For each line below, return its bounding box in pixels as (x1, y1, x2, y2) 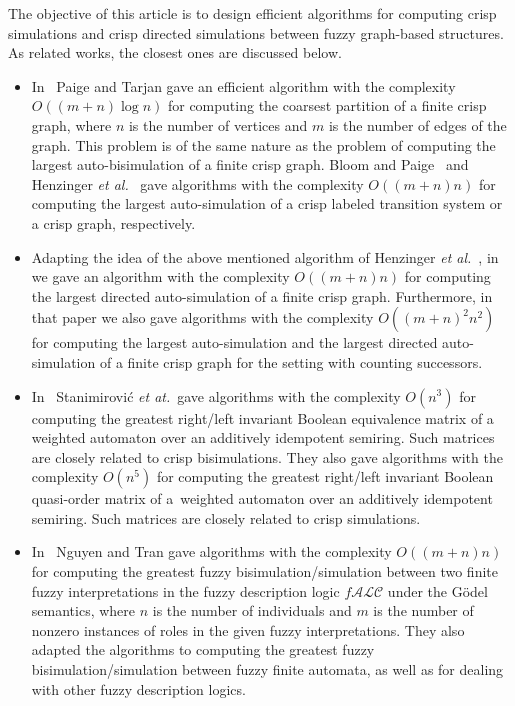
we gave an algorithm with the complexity (31, 266, 290, 287)
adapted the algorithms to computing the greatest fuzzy (31, 639, 375, 660)
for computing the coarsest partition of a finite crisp (167, 95, 487, 116)
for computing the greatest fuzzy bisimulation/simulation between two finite (31, 561, 498, 582)
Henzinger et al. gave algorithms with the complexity (31, 173, 364, 194)
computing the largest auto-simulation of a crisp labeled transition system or (31, 193, 503, 214)
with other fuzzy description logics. (31, 678, 246, 699)
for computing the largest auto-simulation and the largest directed (31, 332, 438, 353)
